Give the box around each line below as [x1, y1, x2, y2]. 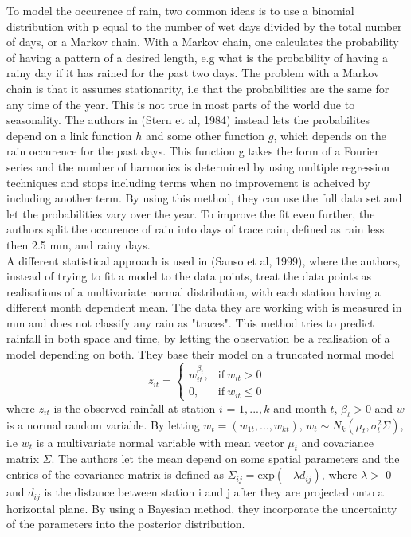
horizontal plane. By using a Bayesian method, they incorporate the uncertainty [6, 500, 397, 516]
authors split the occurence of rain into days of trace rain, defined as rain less [6, 221, 385, 237]
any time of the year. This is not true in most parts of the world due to [6, 96, 355, 112]
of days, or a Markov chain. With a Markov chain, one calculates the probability [6, 33, 399, 50]
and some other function [145, 127, 265, 143]
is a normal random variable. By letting [6, 416, 200, 433]
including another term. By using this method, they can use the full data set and [6, 190, 402, 206]
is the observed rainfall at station [53, 399, 216, 416]
